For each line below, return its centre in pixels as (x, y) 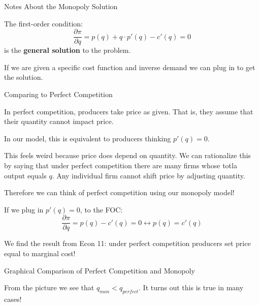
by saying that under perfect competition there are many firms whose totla (121, 165)
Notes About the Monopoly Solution (61, 6)
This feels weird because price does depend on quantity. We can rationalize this (127, 155)
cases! (13, 299)
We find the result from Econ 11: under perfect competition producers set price (127, 243)
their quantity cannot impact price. (59, 121)
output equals (25, 175)
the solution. (24, 77)
